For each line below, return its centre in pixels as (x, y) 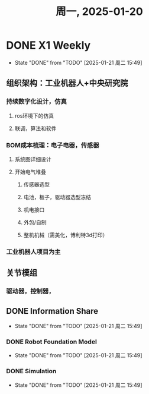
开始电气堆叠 (30, 172)
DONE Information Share (52, 311)
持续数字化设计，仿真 (36, 102)
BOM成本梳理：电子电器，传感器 (53, 145)
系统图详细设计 (33, 159)
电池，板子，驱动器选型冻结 (57, 197)
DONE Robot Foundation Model (52, 342)
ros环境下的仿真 (34, 115)
